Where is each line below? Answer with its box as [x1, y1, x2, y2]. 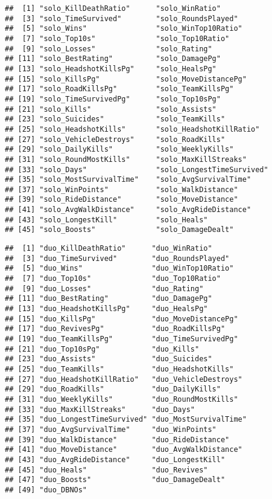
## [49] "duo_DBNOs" [5, 485, 87, 494]
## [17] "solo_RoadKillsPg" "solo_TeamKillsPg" [5, 85, 234, 94]
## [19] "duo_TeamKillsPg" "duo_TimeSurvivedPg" [5, 335, 238, 343]
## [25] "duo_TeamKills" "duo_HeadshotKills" [5, 364, 234, 373]
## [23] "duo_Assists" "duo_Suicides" [5, 355, 212, 364]
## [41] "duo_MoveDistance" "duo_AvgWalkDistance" [5, 445, 242, 454]
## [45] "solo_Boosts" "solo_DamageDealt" [5, 225, 234, 234]
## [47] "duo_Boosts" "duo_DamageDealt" [5, 475, 226, 485]
